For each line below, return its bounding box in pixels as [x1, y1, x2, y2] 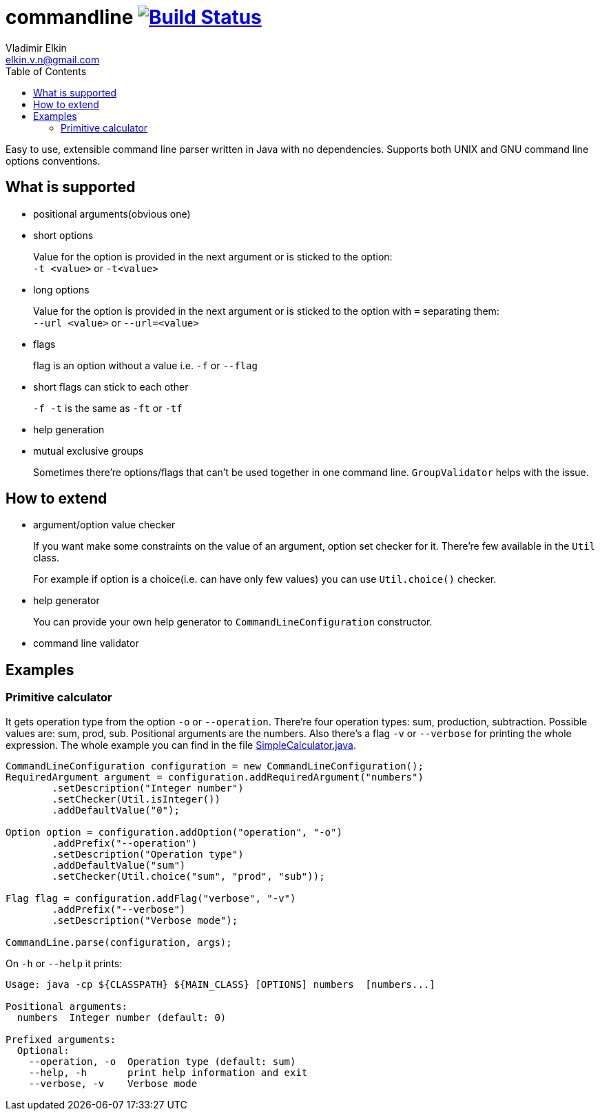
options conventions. [6, 154, 101, 167]
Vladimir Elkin [6, 41, 67, 54]
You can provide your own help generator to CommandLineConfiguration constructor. [33, 616, 433, 628]
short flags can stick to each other [33, 380, 189, 393]
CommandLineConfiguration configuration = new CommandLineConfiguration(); [6, 760, 424, 772]
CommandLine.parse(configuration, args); [6, 936, 232, 948]
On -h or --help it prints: [6, 957, 123, 969]
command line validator [33, 637, 139, 650]
